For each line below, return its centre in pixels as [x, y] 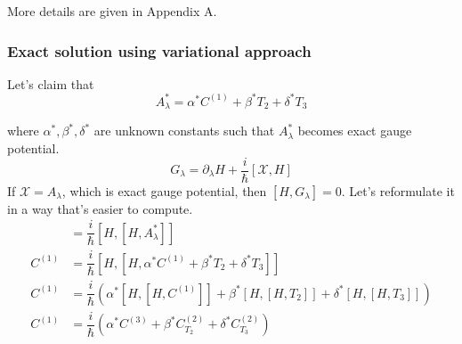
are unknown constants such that [184, 131]
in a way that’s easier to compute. [100, 208]
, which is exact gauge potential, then [164, 190]
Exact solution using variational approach [159, 50]
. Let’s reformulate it [398, 190]
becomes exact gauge [355, 131]
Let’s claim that [51, 83]
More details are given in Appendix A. [112, 11]
